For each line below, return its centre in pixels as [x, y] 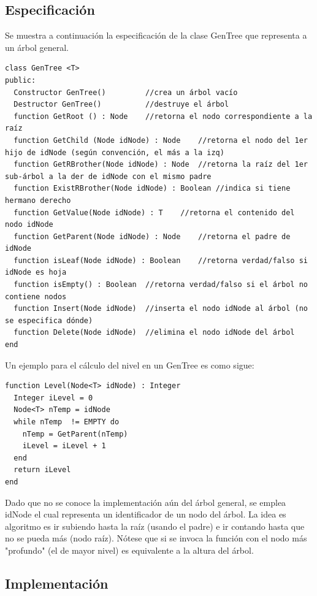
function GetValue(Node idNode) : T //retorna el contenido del [154, 212]
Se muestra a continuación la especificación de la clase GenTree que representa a [156, 35]
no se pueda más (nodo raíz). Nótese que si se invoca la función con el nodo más [156, 538]
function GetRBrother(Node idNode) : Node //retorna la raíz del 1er [161, 165]
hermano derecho [38, 200]
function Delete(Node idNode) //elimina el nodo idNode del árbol [154, 333]
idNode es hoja [36, 273]
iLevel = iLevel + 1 [64, 446]
